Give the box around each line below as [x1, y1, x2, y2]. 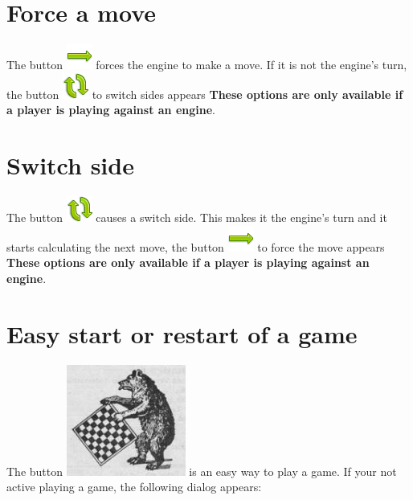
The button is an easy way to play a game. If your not [6, 462, 397, 479]
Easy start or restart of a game [6, 317, 358, 350]
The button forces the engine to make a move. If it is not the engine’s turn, [6, 56, 407, 73]
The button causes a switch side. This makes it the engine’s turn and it [6, 209, 387, 226]
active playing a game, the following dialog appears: [6, 478, 262, 495]
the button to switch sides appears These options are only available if [6, 85, 403, 102]
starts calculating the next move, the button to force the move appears [6, 238, 385, 255]
